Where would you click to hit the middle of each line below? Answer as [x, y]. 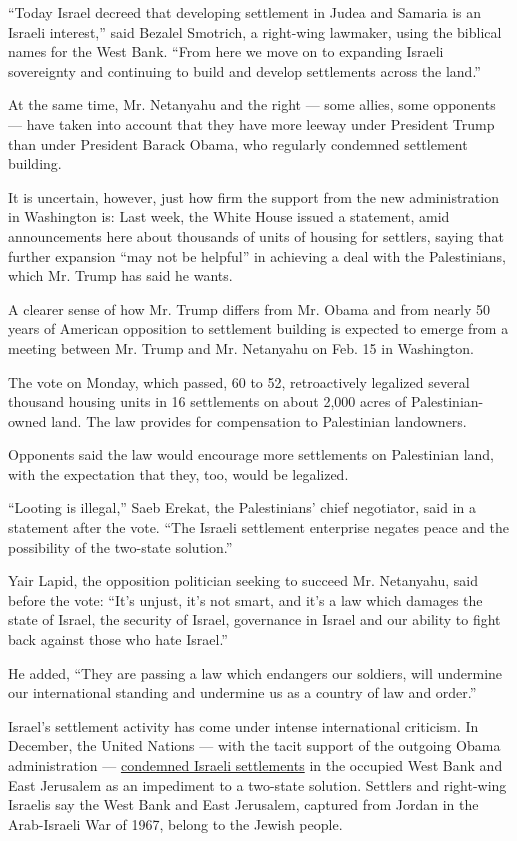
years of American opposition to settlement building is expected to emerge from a [258, 328]
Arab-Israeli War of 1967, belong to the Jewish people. [175, 823]
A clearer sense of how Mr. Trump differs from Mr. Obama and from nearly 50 [249, 308]
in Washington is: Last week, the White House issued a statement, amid [229, 216]
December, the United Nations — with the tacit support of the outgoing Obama [254, 745]
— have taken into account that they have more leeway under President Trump [251, 123]
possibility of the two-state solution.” [120, 546]
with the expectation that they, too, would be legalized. [178, 473]
